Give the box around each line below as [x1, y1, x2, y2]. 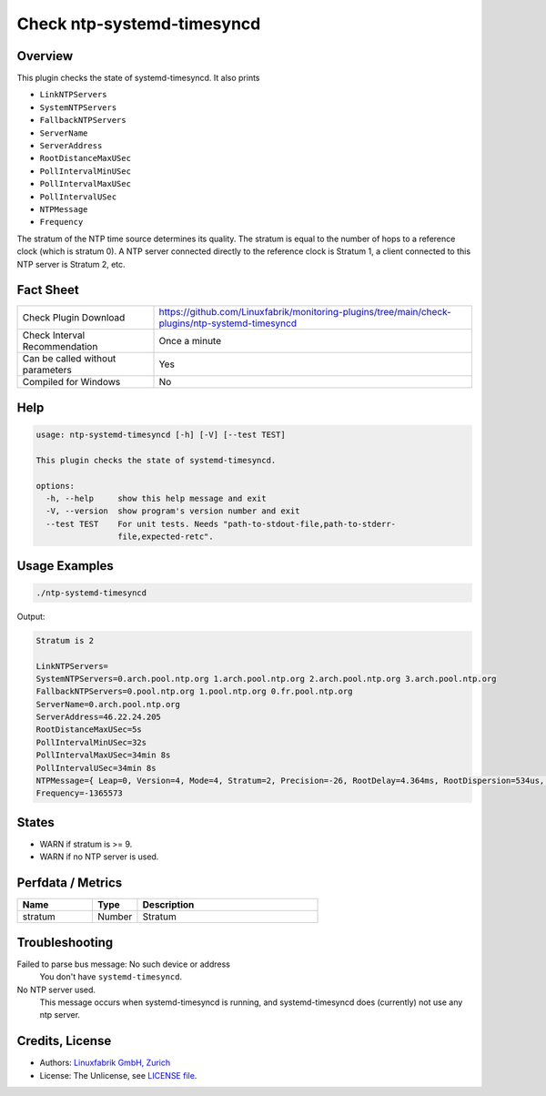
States [16, 815, 55, 830]
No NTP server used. [16, 984, 96, 995]
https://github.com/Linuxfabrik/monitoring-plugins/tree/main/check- [158, 306, 452, 319]
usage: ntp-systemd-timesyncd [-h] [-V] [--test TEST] [35, 430, 286, 441]
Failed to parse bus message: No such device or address [16, 959, 231, 969]
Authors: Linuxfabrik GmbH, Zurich [39, 1057, 171, 1069]
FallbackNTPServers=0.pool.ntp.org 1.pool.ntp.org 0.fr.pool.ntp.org [35, 686, 353, 696]
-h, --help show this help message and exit [45, 493, 268, 503]
